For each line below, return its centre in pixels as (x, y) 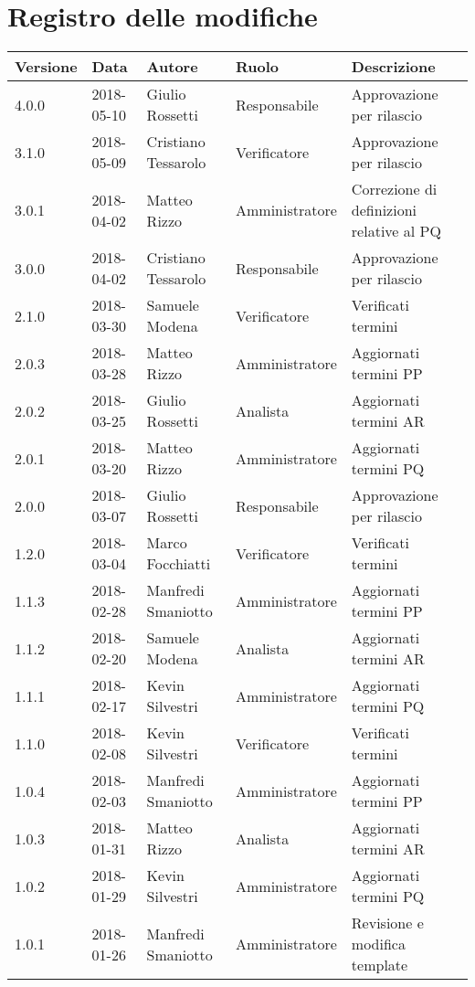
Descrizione (393, 67)
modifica (378, 944)
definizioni (384, 210)
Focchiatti (179, 564)
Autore (172, 67)
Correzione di (394, 189)
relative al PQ (396, 231)
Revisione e (387, 923)
